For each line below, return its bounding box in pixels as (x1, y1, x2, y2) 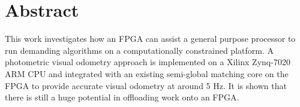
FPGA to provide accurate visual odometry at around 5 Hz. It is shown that (5, 79, 287, 91)
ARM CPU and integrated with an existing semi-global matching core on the (5, 67, 289, 80)
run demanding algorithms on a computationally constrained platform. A (5, 44, 274, 56)
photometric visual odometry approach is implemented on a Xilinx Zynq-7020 (5, 56, 290, 68)
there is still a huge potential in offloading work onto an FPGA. (5, 91, 239, 103)
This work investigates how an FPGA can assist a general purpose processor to (5, 32, 296, 45)
